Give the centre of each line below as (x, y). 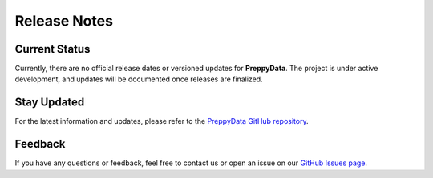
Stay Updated (50, 103)
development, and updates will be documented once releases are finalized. (139, 79)
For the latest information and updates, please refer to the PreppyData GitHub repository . (162, 121)
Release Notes (64, 21)
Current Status (53, 49)
